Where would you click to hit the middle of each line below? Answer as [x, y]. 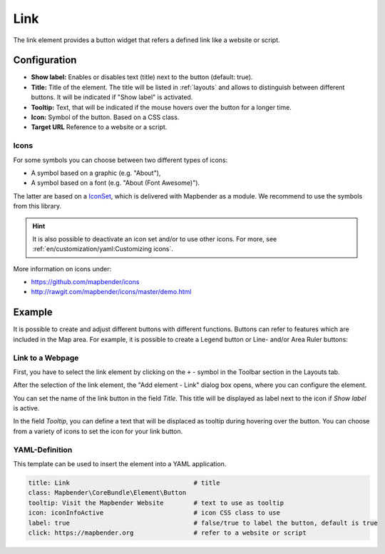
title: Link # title [124, 483]
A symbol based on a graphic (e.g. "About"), [96, 173]
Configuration [45, 60]
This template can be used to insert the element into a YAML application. [120, 463]
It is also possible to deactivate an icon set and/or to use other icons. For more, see [155, 238]
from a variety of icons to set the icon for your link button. [98, 431]
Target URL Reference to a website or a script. [99, 127]
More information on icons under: [62, 268]
